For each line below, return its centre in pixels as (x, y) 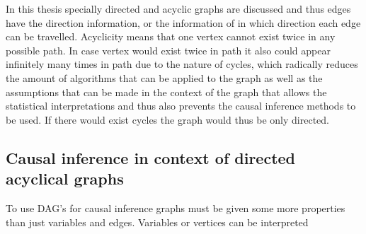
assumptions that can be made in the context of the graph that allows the (166, 92)
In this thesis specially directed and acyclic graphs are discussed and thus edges (178, 8)
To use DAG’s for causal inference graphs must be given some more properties (176, 207)
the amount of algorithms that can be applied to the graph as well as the (164, 77)
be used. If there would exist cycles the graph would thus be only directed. (167, 119)
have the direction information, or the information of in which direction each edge (183, 22)
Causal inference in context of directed (151, 157)
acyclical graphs (65, 179)
